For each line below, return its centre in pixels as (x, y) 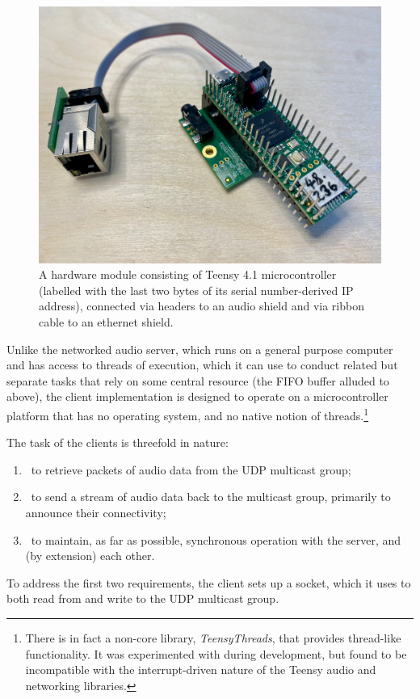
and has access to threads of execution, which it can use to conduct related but (202, 365)
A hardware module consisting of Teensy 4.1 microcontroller (188, 274)
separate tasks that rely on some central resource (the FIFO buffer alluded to (198, 380)
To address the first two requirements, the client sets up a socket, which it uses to (209, 582)
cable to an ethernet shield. (106, 321)
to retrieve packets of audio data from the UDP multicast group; (191, 469)
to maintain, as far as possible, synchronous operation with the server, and (216, 539)
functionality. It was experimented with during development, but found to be (216, 653)
